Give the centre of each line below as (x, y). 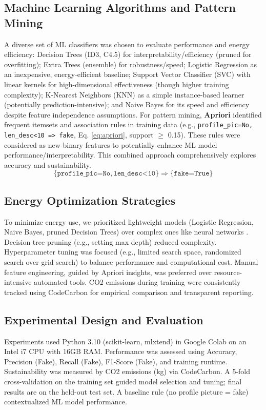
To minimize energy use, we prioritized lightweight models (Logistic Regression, (129, 221)
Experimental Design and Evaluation (104, 319)
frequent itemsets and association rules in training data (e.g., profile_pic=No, (129, 124)
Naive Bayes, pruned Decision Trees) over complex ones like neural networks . (126, 232)
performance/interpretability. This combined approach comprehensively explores (130, 155)
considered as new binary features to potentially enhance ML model (111, 144)
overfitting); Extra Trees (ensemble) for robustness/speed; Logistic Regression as (131, 64)
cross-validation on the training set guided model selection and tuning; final (123, 381)
